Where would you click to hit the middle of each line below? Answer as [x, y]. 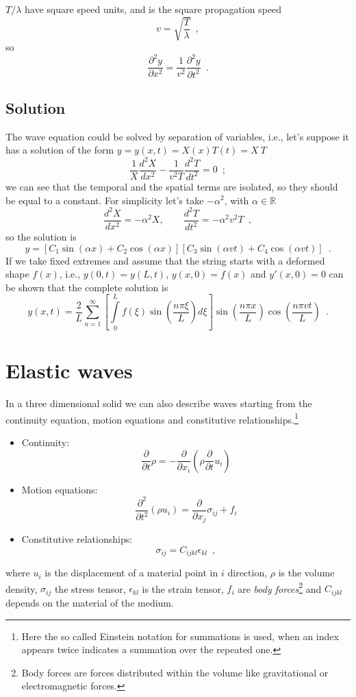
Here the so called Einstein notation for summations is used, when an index [180, 636]
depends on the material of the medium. [90, 602]
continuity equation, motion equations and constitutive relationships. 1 [152, 418]
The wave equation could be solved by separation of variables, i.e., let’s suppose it [177, 136]
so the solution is [41, 237]
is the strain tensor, [183, 588]
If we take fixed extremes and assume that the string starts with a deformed [165, 260]
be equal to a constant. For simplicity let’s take [105, 200]
